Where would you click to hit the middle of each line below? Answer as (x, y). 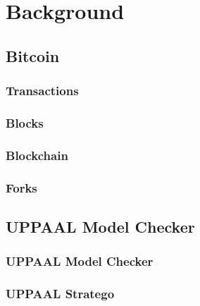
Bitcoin (33, 55)
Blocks (25, 122)
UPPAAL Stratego (60, 294)
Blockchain (37, 155)
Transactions (42, 91)
